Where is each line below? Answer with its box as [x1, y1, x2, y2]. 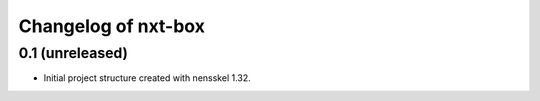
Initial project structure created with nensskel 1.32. [43, 72, 252, 84]
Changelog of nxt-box [18, 15, 205, 37]
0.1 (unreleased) [18, 44, 129, 62]
